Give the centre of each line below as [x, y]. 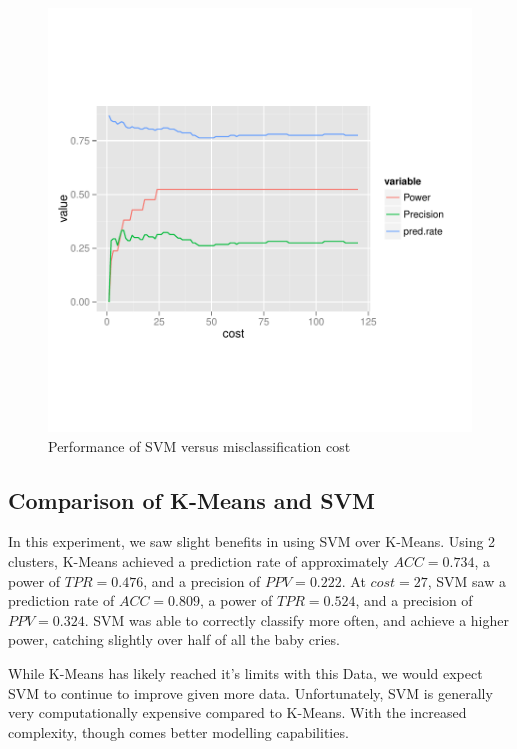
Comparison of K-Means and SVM [191, 499]
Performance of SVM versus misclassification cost [199, 445]
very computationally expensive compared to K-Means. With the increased [237, 712]
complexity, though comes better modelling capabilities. [178, 731]
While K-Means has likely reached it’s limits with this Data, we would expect [245, 672]
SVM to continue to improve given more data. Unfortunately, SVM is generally [250, 692]
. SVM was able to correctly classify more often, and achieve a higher [296, 619]
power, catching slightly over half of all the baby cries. [174, 639]
